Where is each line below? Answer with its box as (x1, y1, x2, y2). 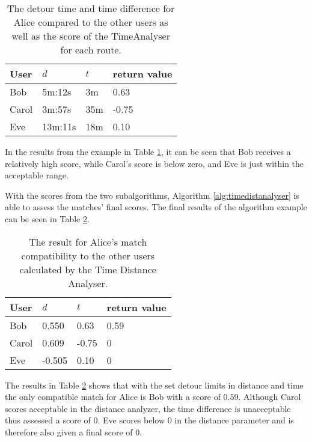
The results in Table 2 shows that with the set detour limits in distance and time (5, 378, 304, 391)
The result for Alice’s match (29, 234, 147, 249)
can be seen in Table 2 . (5, 212, 90, 225)
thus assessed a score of (5, 414, 91, 426)
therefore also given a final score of (5, 425, 133, 438)
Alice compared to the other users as (13, 15, 168, 29)
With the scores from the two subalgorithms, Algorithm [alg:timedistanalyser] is (5, 189, 299, 201)
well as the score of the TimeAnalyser (11, 29, 170, 43)
